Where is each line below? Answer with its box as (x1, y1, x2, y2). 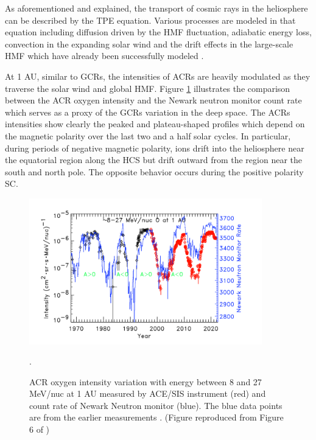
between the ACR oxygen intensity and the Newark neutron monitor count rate (5, 94, 302, 107)
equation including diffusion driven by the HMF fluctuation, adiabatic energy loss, (5, 26, 312, 38)
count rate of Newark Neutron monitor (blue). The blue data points (29, 399, 283, 411)
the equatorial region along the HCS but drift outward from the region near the (5, 153, 303, 166)
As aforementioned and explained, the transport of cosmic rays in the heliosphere (5, 2, 308, 14)
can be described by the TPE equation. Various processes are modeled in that (5, 13, 296, 26)
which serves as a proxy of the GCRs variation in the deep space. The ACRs (5, 105, 290, 118)
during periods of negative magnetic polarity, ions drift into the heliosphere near (5, 141, 304, 154)
